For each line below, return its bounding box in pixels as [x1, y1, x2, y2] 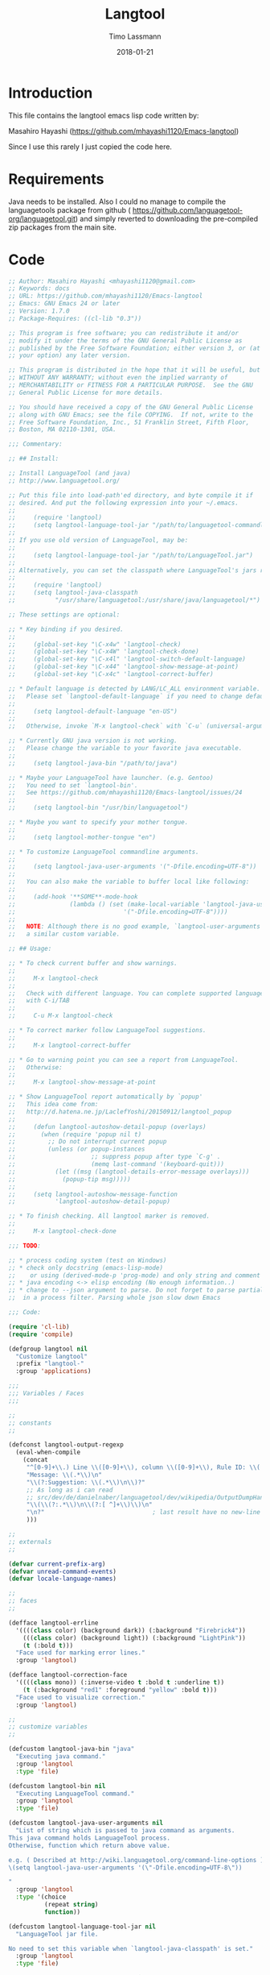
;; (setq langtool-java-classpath [8, 589, 138, 597]
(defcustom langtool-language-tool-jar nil [8, 1923, 157, 1931]
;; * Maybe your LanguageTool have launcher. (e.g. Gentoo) [8, 774, 215, 782]
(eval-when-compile [15, 1448, 81, 1457]
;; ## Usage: [8, 944, 52, 953]
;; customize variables [8, 1723, 88, 1731]
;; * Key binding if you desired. [8, 625, 125, 633]
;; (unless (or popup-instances [8, 1145, 146, 1153]
